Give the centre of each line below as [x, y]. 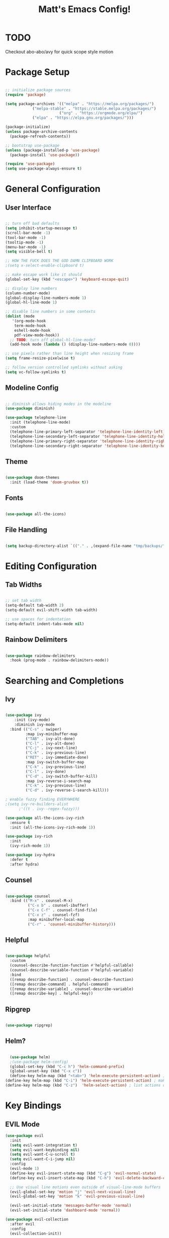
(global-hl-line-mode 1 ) [31, 302]
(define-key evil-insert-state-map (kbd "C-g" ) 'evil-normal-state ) [83, 1173]
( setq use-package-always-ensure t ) [44, 169]
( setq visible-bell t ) [29, 252]
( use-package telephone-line [36, 418]
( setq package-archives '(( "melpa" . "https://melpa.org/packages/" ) [80, 104]
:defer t [19, 859]
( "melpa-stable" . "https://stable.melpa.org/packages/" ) [94, 109]
